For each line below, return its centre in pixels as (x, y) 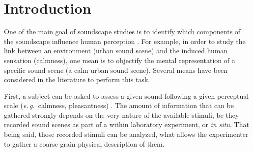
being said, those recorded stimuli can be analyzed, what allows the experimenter (126, 134)
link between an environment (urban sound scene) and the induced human (116, 51)
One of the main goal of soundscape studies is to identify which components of (122, 32)
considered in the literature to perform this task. (77, 79)
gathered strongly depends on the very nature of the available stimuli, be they (122, 115)
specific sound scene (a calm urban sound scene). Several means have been (116, 70)
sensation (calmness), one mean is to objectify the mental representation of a (120, 60)
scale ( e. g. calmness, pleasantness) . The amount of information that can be (119, 105)
